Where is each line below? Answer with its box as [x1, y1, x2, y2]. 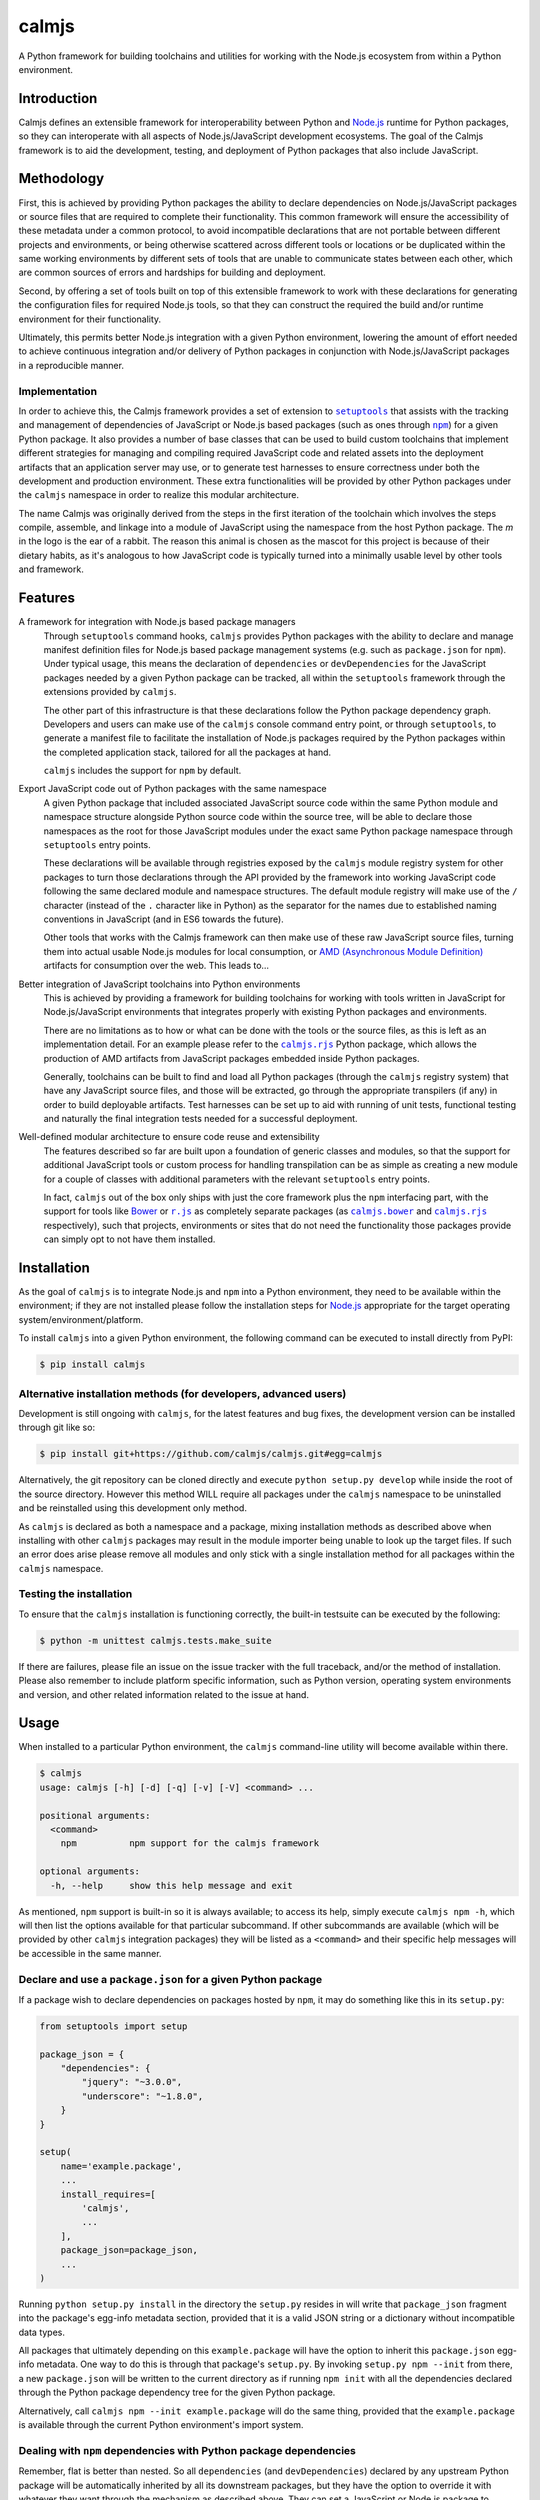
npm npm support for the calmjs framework [60, 1838, 320, 1849]
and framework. [18, 563, 84, 575]
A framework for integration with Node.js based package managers [18, 616, 296, 628]
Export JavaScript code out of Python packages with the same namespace [18, 783, 327, 795]
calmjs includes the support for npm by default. [43, 765, 242, 777]
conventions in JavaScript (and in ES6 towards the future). [43, 913, 284, 925]
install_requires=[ [60, 2188, 157, 2200]
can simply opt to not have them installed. [43, 1233, 216, 1245]
